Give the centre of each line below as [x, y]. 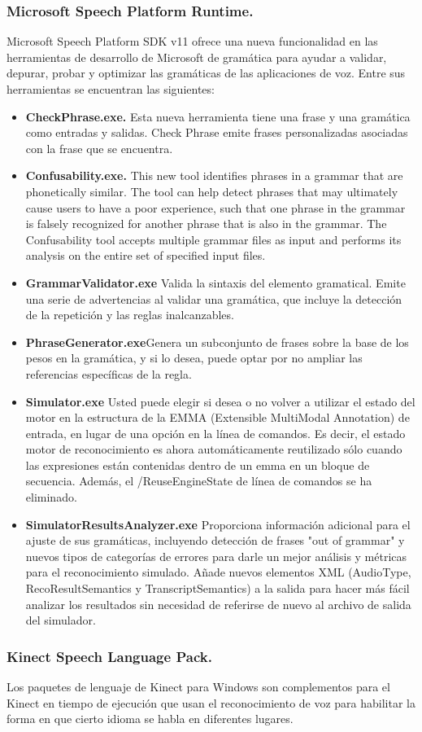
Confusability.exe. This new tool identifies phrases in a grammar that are [214, 175]
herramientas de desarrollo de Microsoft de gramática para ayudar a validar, [197, 57]
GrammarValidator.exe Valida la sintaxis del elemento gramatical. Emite [215, 282]
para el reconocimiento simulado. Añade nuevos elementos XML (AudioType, [218, 572]
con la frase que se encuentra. [99, 148]
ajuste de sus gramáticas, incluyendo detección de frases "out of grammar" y [215, 540]
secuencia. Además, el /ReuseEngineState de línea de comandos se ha [199, 481]
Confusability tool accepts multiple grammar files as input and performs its [213, 239]
